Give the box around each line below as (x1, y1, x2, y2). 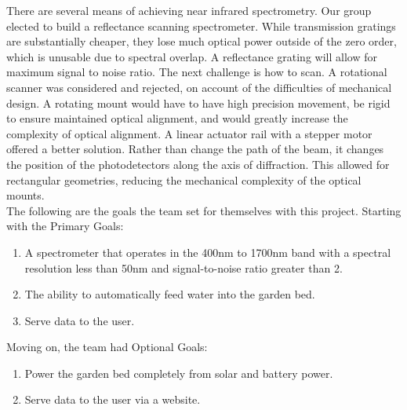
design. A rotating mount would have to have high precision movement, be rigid (6, 94, 391, 111)
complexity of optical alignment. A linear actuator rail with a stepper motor (6, 125, 372, 141)
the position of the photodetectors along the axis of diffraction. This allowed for (6, 156, 390, 172)
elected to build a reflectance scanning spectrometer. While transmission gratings (6, 17, 396, 34)
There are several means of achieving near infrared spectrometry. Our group (6, 2, 372, 18)
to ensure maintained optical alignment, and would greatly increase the (6, 110, 348, 126)
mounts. (6, 187, 45, 203)
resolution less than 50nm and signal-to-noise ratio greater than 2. (24, 259, 343, 276)
